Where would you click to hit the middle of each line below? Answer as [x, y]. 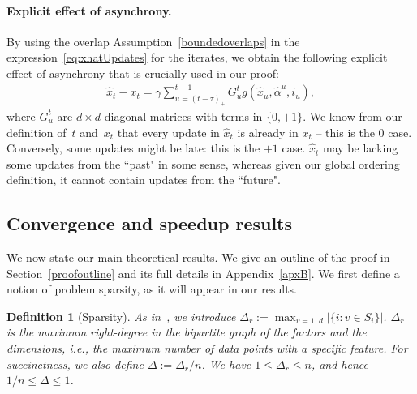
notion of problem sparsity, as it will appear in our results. [152, 289]
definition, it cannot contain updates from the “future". [144, 180]
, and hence [340, 364]
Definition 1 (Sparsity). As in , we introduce [121, 316]
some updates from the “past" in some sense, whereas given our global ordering [203, 163]
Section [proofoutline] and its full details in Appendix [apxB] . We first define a [203, 273]
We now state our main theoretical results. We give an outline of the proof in [198, 257]
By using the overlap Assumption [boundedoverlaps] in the [153, 41]
